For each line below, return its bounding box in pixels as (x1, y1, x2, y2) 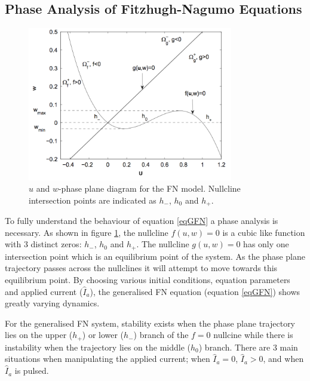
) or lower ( (82, 328, 124, 341)
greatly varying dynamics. (5, 297, 100, 309)
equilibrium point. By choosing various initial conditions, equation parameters (5, 274, 290, 286)
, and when (263, 352, 304, 365)
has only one (243, 238, 289, 250)
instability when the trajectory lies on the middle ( (5, 340, 191, 353)
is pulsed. (14, 364, 49, 377)
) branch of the (133, 328, 189, 341)
